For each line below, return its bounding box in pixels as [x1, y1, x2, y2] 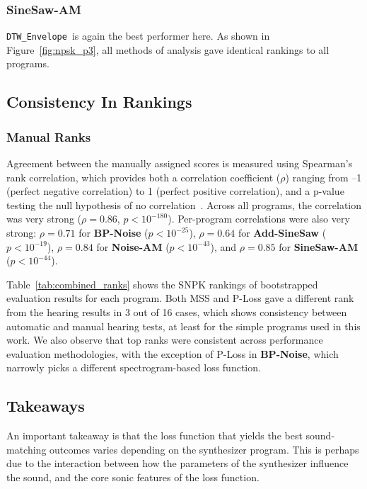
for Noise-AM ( [96, 239, 170, 254]
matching [6, 442, 47, 456]
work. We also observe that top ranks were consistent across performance [6, 332, 323, 347]
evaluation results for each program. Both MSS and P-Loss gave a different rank [6, 291, 354, 305]
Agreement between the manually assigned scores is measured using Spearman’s [6, 156, 353, 171]
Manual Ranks [6, 128, 91, 145]
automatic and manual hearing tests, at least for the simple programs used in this [6, 318, 361, 333]
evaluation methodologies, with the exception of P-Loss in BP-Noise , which [6, 346, 339, 361]
